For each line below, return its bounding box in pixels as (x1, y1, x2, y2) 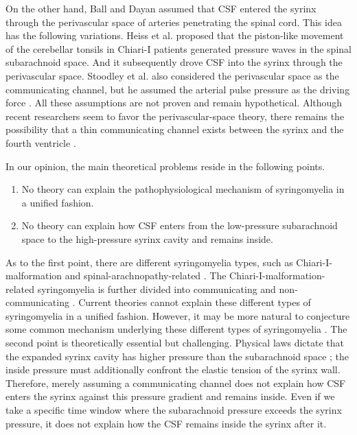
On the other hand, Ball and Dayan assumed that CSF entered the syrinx (5, 1, 316, 15)
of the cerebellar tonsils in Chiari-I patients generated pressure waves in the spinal (5, 41, 352, 56)
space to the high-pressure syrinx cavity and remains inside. (21, 231, 273, 246)
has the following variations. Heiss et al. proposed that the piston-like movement (5, 28, 344, 43)
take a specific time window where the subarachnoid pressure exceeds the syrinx (5, 403, 342, 417)
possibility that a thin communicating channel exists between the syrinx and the (5, 122, 344, 137)
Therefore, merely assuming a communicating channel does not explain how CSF (5, 375, 346, 390)
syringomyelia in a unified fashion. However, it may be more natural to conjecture (5, 308, 350, 322)
